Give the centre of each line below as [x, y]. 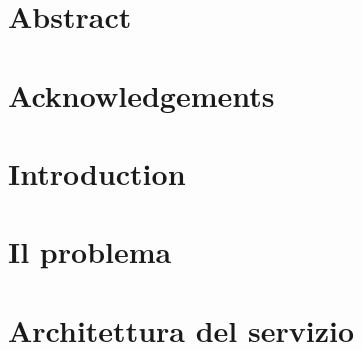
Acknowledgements [141, 94]
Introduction [97, 172]
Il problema [90, 251]
